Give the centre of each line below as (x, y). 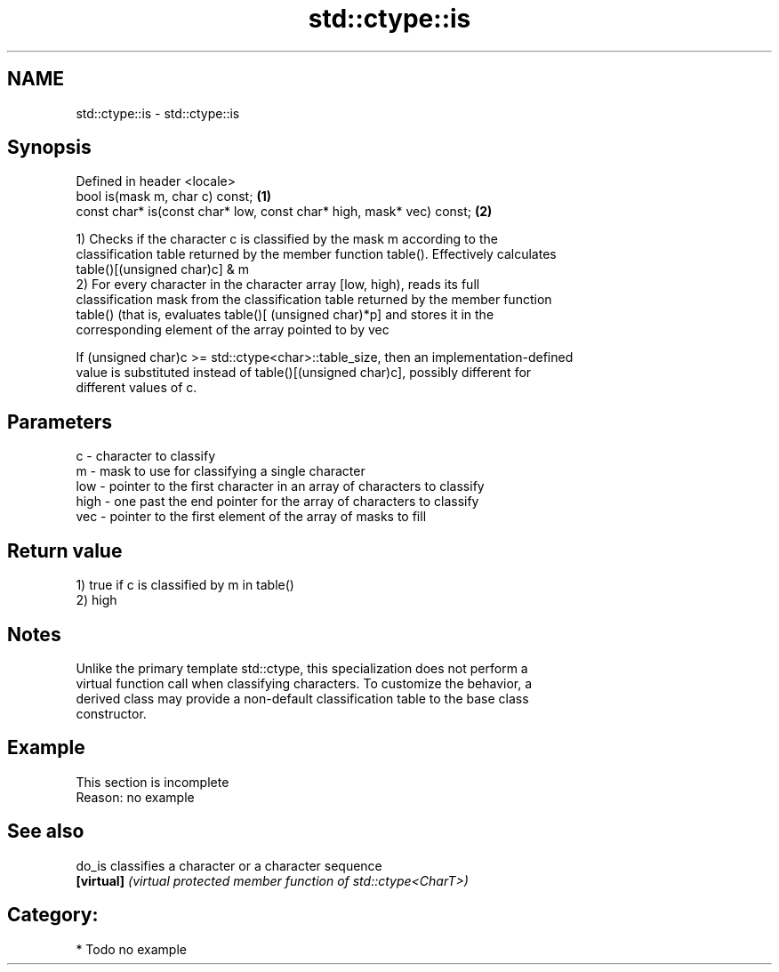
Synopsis (49, 148)
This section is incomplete (153, 782)
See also (46, 831)
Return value (65, 550)
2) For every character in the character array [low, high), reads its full (278, 285)
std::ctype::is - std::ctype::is (158, 113)
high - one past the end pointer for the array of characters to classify (277, 502)
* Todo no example (131, 949)
